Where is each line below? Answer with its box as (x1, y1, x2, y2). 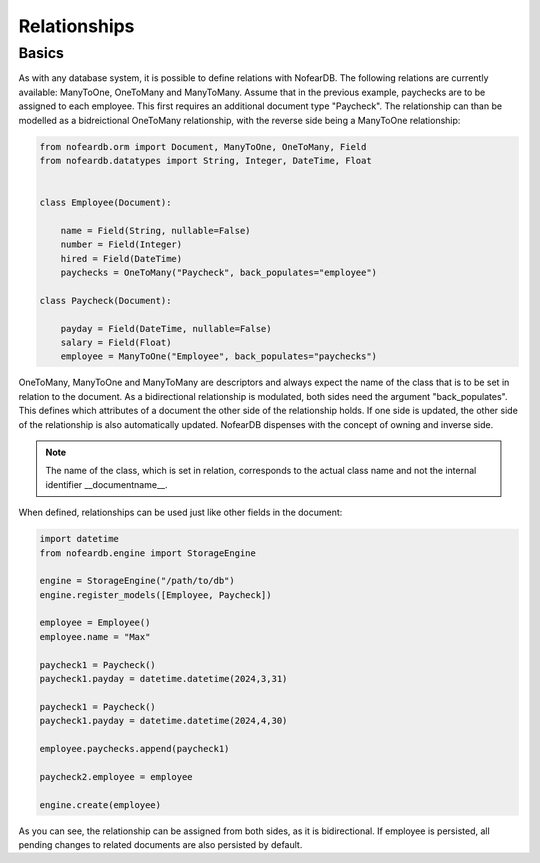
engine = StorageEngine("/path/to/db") (39, 575, 235, 587)
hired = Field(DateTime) (60, 253, 183, 264)
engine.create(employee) (39, 799, 162, 810)
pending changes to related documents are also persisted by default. (18, 838, 303, 850)
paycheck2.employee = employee (39, 771, 194, 782)
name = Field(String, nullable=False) (60, 225, 251, 236)
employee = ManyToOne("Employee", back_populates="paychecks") (60, 351, 378, 362)
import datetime (39, 533, 120, 545)
